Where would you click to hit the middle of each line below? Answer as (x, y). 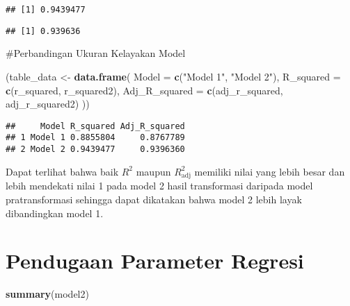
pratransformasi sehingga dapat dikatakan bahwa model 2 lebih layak (154, 199)
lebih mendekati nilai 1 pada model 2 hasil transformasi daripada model (159, 186)
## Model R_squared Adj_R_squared (95, 126)
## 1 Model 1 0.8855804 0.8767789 (95, 138)
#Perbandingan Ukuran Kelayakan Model (96, 53)
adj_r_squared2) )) (48, 104)
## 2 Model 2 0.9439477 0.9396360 (95, 149)
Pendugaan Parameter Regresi (155, 261)
